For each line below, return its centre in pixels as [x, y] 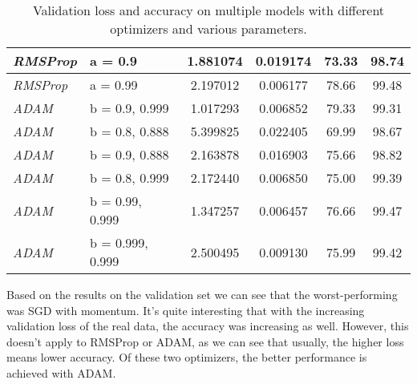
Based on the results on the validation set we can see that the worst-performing [202, 294]
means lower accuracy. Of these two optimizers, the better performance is [187, 357]
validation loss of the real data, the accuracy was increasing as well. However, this [208, 326]
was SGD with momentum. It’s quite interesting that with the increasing [186, 310]
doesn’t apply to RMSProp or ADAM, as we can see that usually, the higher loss [205, 341]
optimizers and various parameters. [208, 28]
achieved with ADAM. [61, 372]
